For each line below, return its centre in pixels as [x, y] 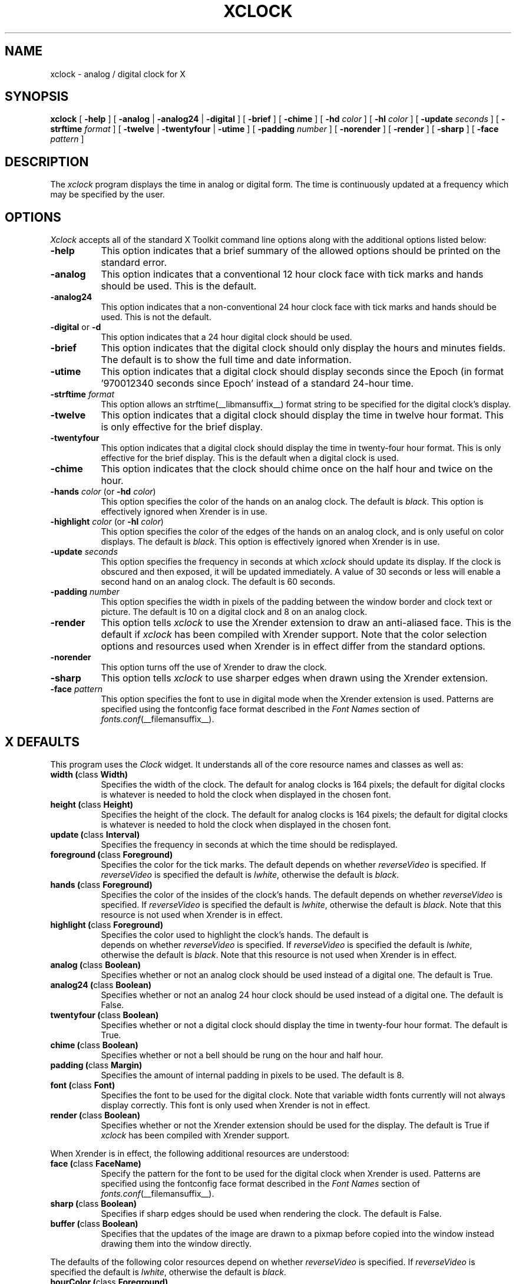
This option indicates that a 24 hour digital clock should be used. [226, 337]
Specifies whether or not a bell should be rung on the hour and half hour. [242, 1055]
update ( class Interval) [95, 834]
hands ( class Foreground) [101, 884]
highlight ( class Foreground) [107, 924]
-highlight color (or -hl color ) [107, 522]
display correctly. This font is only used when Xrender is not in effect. [236, 1105]
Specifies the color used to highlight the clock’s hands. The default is [235, 934]
